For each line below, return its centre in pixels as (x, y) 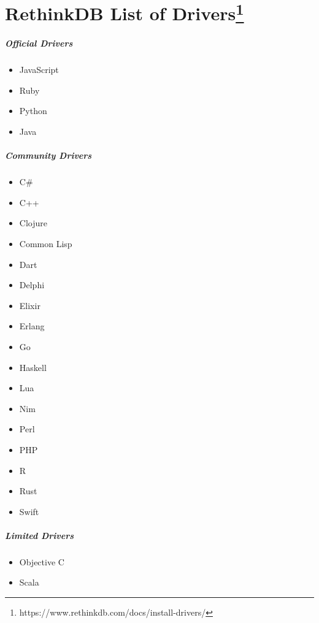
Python (33, 111)
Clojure (33, 223)
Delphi (32, 285)
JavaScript (39, 70)
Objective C (42, 561)
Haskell (33, 367)
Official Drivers (39, 43)
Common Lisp (46, 243)
